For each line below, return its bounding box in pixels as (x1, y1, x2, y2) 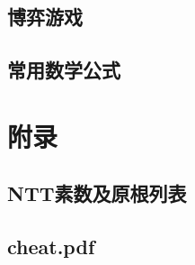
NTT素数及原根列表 (7, 179, 187, 207)
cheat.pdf (7, 233, 95, 260)
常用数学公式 (7, 56, 120, 84)
